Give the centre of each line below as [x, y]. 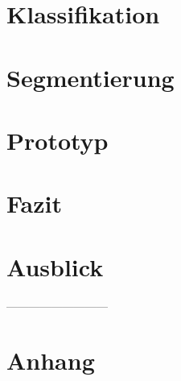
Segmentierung [90, 77]
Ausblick [55, 266]
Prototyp [58, 140]
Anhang [51, 360]
